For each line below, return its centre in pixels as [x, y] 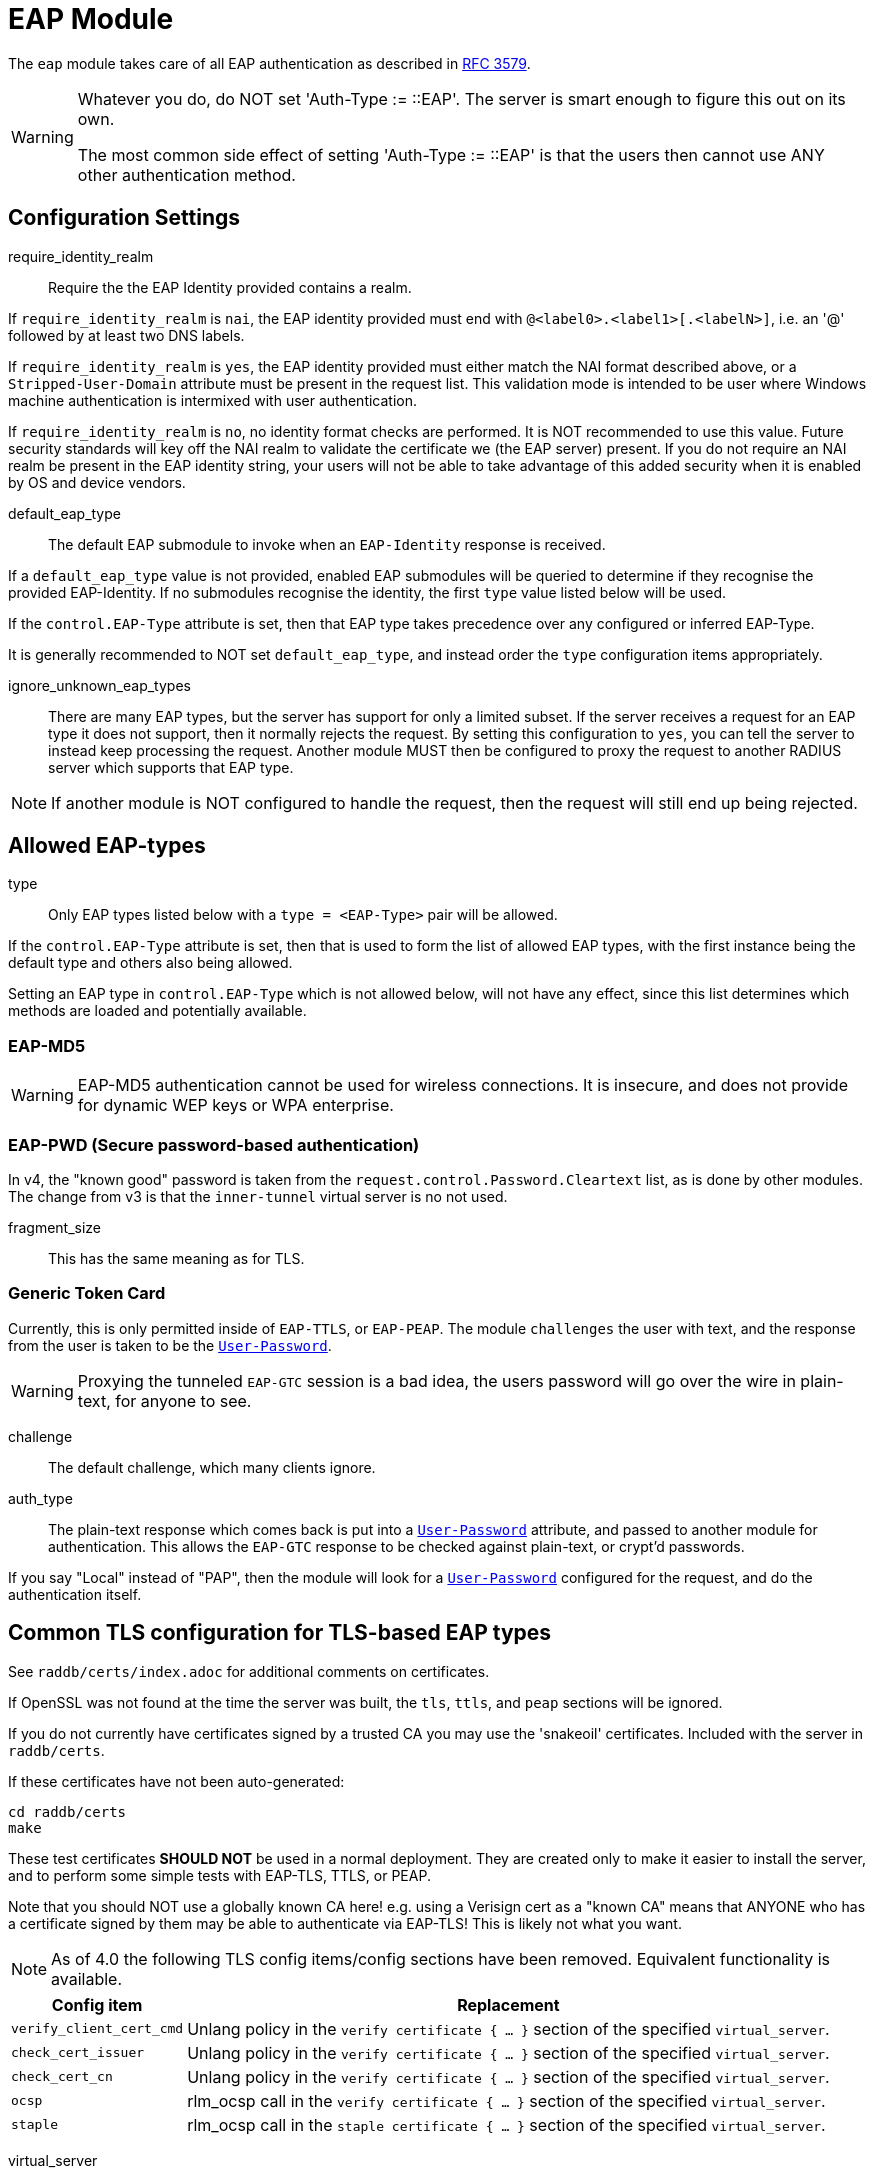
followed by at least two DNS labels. [126, 335]
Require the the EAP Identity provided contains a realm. [230, 287]
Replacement [508, 2004]
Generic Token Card [87, 1293]
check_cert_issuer [78, 2053]
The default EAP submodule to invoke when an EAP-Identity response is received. [327, 544]
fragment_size [55, 1227]
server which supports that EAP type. [171, 767]
